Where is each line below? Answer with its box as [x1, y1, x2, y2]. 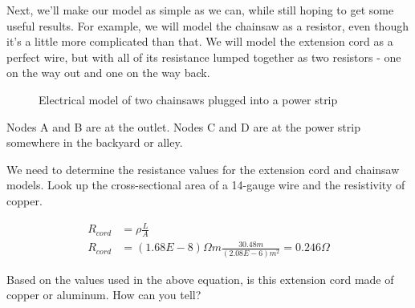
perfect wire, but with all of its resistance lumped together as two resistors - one [6, 48, 401, 65]
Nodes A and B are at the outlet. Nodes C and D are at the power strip [6, 118, 360, 135]
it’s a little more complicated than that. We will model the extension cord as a [6, 33, 393, 50]
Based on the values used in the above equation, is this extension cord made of [6, 270, 394, 287]
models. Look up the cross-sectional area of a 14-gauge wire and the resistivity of [6, 176, 405, 193]
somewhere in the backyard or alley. [6, 134, 183, 151]
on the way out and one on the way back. [6, 64, 210, 81]
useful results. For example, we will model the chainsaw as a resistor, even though [6, 17, 409, 34]
